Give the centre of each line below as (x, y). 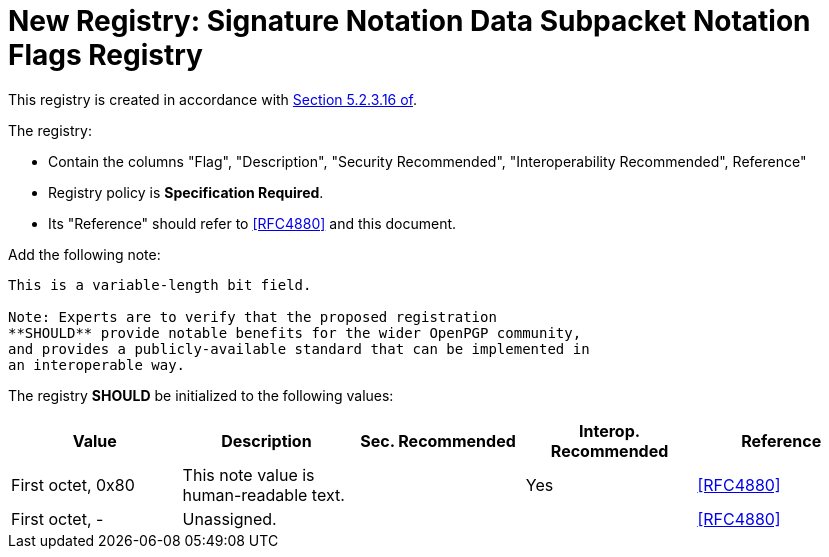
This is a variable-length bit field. (160, 284)
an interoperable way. (97, 364)
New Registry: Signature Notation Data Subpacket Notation (409, 21)
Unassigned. (229, 518)
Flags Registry (105, 55)
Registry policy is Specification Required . (186, 192)
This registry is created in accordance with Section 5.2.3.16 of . (213, 99)
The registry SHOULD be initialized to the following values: (201, 395)
